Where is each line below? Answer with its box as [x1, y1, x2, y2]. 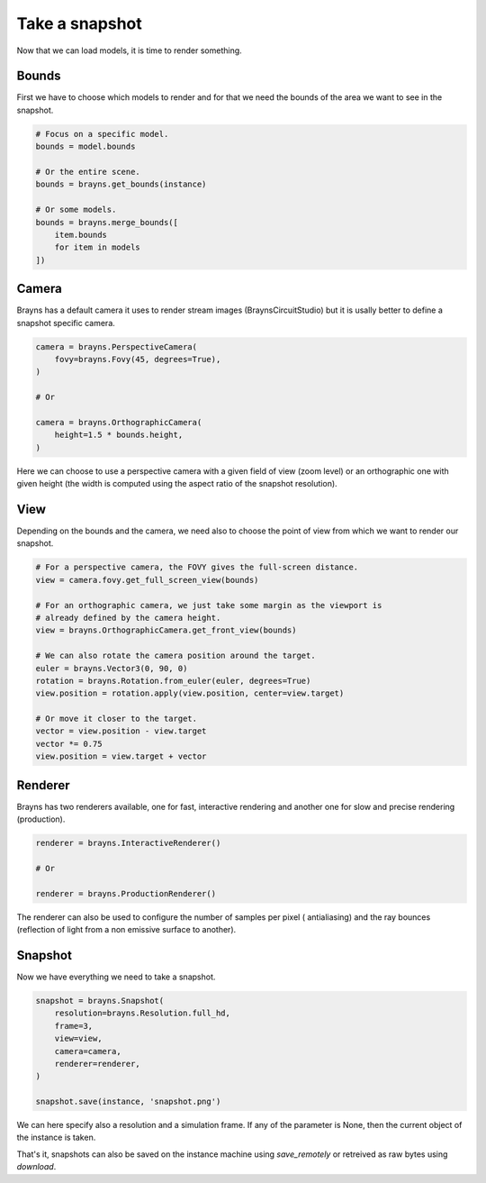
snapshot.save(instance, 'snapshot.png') [35, 1097, 221, 1107]
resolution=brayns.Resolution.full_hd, [54, 1008, 231, 1018]
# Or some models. [35, 205, 117, 215]
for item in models [54, 242, 141, 252]
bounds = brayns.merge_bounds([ [35, 217, 179, 227]
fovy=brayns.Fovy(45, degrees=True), [54, 354, 221, 364]
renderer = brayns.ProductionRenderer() [35, 888, 216, 898]
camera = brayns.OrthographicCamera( [35, 417, 202, 427]
